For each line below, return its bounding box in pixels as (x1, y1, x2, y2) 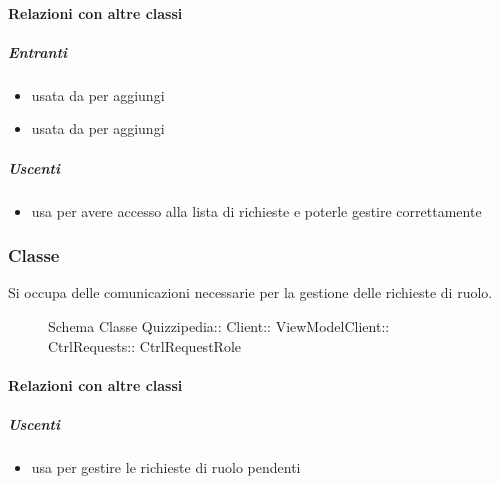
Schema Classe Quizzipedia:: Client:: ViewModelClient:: (48, 315, 390, 336)
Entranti (8, 41, 68, 62)
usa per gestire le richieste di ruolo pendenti (31, 456, 301, 477)
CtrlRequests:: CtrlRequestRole (48, 335, 241, 356)
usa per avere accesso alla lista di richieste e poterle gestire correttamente (31, 200, 482, 221)
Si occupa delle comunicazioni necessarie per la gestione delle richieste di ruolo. (8, 282, 493, 303)
